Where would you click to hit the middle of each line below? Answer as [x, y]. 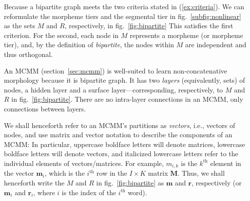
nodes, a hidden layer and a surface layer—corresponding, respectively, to [114, 89]
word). [137, 192]
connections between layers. [45, 108]
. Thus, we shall [201, 173]
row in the [112, 173]
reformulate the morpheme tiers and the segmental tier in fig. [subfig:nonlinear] [123, 16]
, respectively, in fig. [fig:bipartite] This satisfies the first [149, 26]
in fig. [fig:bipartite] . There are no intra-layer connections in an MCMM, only [127, 99]
